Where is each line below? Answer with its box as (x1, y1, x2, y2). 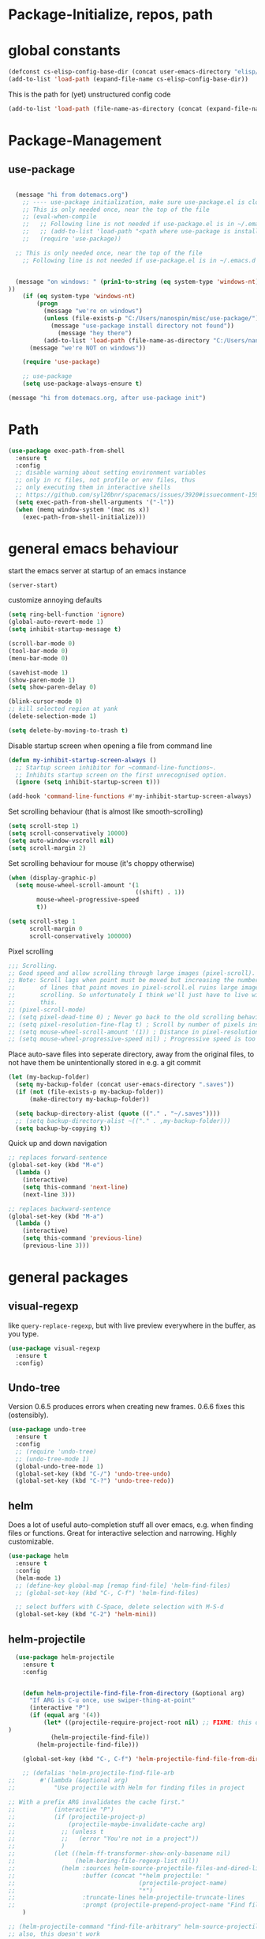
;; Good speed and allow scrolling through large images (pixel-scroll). (8, 969, 256, 977)
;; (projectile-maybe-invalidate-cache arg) (8, 1820, 207, 1828)
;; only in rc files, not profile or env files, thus (15, 476, 196, 484)
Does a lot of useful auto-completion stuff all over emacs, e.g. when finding (8, 1520, 254, 1529)
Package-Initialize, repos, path (8, 6, 213, 24)
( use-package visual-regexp (8, 1344, 101, 1352)
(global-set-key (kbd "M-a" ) (8, 1212, 104, 1220)
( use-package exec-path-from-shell (8, 447, 125, 455)
